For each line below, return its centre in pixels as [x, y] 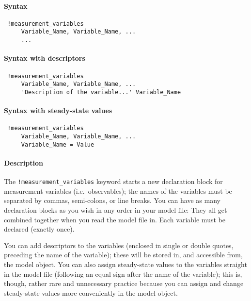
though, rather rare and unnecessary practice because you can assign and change [124, 283]
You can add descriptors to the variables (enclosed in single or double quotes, [119, 245]
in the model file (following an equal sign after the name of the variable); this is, [123, 274]
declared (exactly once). [39, 229]
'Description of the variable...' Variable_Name [101, 92]
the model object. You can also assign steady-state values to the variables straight [125, 264]
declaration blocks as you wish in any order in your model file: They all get [116, 209]
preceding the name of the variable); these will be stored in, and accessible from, [123, 255]
